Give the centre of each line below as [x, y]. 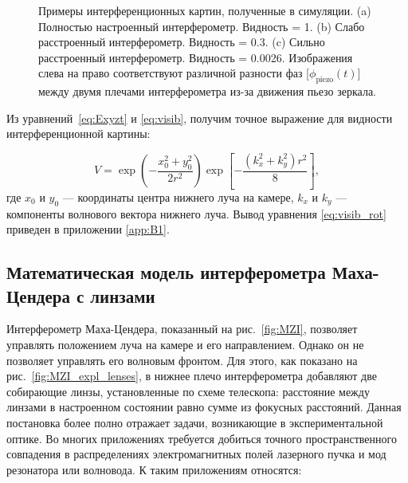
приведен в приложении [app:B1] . [88, 229]
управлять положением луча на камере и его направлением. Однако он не [185, 344]
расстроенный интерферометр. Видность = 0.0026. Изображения [196, 57]
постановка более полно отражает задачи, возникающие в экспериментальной [195, 422]
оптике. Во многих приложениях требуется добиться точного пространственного [202, 438]
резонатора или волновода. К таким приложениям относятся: [154, 469]
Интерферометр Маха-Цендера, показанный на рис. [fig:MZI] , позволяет [182, 329]
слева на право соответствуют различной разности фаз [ [174, 73]
